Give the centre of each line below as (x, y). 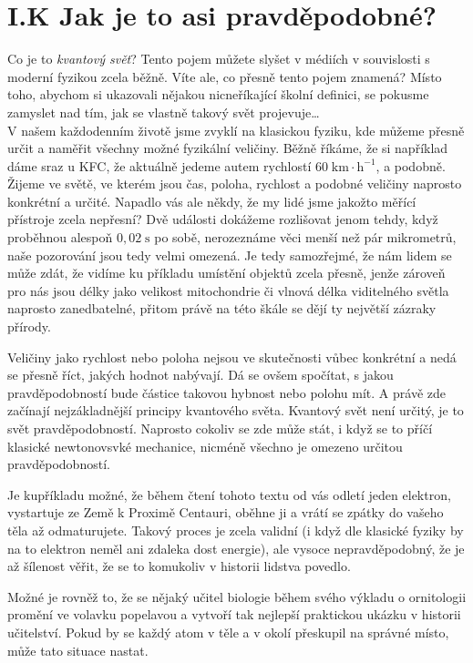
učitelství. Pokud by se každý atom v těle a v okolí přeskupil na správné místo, (228, 632)
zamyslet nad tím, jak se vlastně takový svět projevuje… (164, 112)
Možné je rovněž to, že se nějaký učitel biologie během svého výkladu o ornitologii (237, 596)
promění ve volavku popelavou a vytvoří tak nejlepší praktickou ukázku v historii (234, 614)
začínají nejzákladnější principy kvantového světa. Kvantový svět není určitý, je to (236, 410)
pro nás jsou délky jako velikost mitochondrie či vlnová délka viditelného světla (228, 290)
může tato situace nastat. (78, 650)
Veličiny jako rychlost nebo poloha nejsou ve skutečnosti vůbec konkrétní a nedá (232, 357)
